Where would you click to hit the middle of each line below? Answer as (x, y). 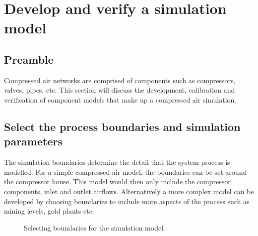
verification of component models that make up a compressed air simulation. (120, 99)
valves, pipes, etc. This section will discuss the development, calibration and (120, 90)
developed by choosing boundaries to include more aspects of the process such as (127, 201)
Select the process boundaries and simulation (122, 126)
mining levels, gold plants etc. (49, 211)
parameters (33, 141)
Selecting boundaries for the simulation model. (95, 227)
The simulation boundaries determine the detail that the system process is (117, 162)
